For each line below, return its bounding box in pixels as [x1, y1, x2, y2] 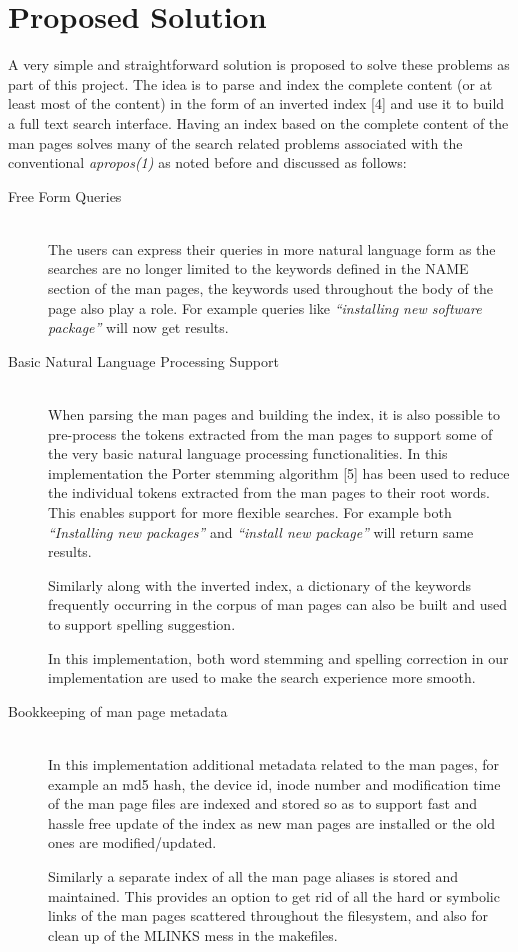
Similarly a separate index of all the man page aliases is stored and [48, 865, 458, 886]
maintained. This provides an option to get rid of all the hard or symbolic [48, 885, 500, 906]
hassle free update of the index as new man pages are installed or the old [48, 812, 495, 833]
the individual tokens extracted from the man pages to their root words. [48, 482, 490, 503]
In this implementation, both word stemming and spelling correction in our [48, 647, 509, 668]
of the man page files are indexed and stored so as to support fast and [48, 793, 478, 814]
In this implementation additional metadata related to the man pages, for [48, 753, 499, 774]
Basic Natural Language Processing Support [8, 350, 279, 371]
